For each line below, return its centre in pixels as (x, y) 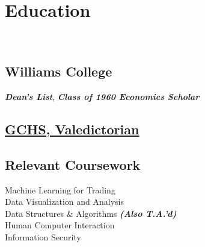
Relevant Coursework (73, 164)
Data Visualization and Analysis (65, 202)
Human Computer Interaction (60, 225)
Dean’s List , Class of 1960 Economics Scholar (102, 96)
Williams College (59, 71)
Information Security (43, 236)
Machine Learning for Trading (60, 189)
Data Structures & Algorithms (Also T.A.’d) (91, 213)
